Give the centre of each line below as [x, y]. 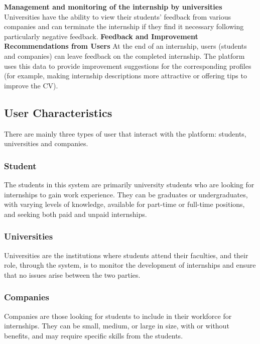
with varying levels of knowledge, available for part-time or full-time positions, [124, 204]
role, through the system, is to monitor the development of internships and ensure [130, 265]
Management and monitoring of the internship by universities [113, 7]
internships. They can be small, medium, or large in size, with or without [117, 326]
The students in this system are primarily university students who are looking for [129, 184]
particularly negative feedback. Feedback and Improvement [101, 36]
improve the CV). [31, 85]
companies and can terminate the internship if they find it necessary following [124, 26]
